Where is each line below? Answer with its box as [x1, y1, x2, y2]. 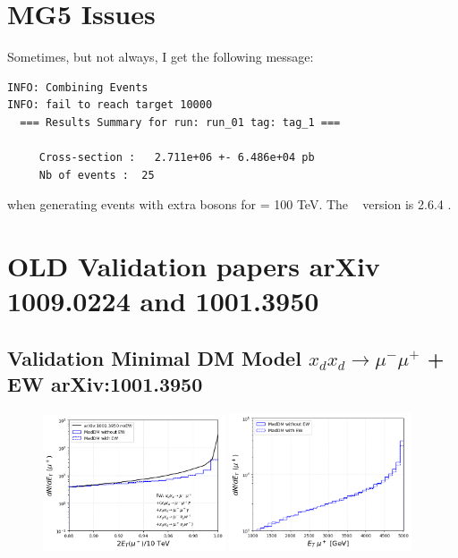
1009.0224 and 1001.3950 [7, 283, 319, 319]
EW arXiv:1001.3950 [7, 370, 203, 398]
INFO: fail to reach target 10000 [7, 98, 213, 112]
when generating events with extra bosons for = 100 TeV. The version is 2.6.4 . [7, 195, 452, 214]
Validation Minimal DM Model [7, 343, 301, 371]
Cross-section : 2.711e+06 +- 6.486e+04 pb [38, 151, 315, 165]
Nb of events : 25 [38, 168, 155, 182]
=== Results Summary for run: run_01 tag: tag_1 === [20, 115, 341, 129]
